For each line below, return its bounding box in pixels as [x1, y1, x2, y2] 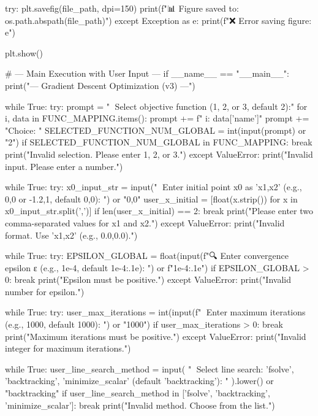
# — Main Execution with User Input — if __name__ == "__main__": [5, 67, 289, 80]
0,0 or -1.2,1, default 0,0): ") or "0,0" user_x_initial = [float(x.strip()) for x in [5, 192, 298, 205]
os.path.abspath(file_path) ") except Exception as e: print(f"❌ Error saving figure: [5, 13, 312, 26]
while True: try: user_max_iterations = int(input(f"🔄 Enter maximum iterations [5, 306, 306, 318]
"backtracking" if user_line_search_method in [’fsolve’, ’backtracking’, [5, 387, 270, 399]
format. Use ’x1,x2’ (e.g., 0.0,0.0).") [5, 228, 138, 241]
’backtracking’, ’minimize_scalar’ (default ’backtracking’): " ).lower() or [5, 374, 274, 387]
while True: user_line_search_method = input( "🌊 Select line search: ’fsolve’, [5, 362, 294, 375]
